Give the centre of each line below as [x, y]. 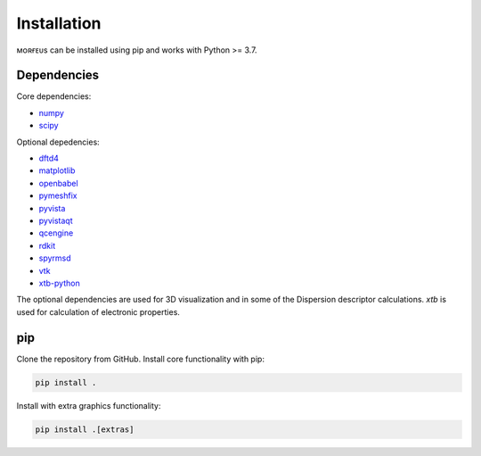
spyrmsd [55, 258]
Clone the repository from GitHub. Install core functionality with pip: [140, 359]
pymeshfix [58, 195]
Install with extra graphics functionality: [89, 405]
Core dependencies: [54, 96]
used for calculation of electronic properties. [98, 311]
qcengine [56, 233]
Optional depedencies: [58, 142]
